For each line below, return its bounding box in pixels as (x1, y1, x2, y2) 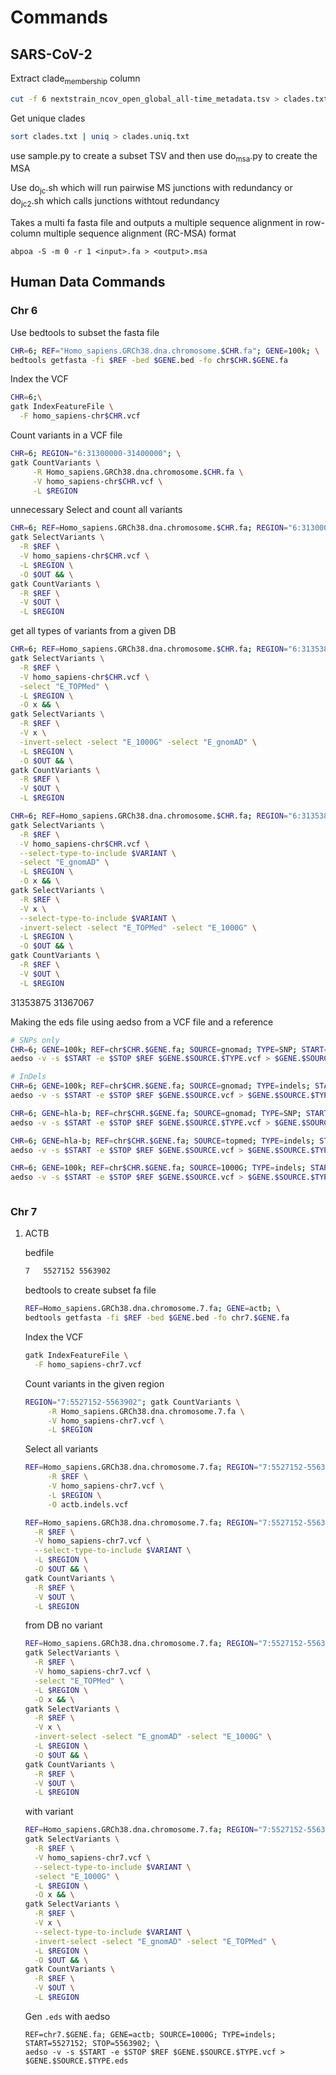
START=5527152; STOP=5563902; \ (24, 2038, 160, 2048)
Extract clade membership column (10, 72, 141, 86)
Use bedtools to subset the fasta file (10, 326, 160, 338)
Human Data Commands (10, 274, 166, 291)
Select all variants (24, 1443, 99, 1455)
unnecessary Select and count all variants (10, 504, 183, 516)
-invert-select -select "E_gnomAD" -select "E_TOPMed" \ (34, 1936, 277, 1946)
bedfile (24, 1247, 55, 1259)
